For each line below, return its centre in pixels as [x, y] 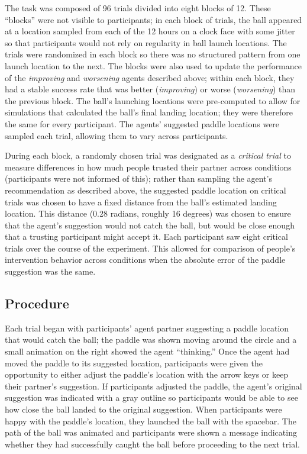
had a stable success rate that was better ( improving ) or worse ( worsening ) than [150, 89]
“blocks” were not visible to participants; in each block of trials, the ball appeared [153, 19]
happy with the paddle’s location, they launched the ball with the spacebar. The [151, 421]
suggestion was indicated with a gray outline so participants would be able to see [151, 397]
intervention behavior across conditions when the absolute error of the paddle [145, 260]
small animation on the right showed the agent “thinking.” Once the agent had [147, 351]
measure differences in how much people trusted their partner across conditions [148, 167]
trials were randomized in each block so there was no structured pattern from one [153, 54]
